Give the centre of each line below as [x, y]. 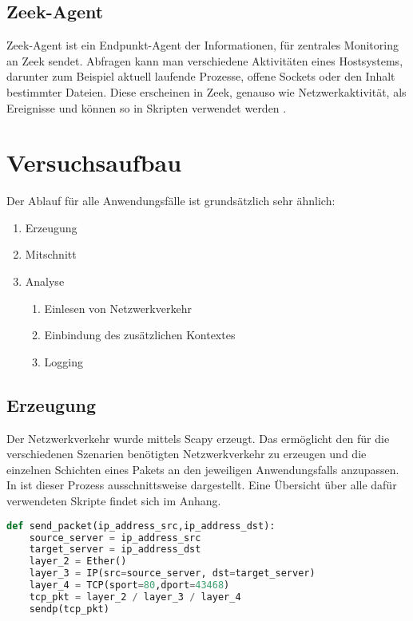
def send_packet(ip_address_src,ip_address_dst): [141, 526]
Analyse [45, 281]
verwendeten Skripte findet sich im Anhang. [114, 501]
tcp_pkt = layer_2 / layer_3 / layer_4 [135, 597]
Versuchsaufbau [94, 162]
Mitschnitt [51, 254]
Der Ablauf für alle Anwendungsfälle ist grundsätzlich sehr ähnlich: [171, 201]
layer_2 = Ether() [78, 562]
